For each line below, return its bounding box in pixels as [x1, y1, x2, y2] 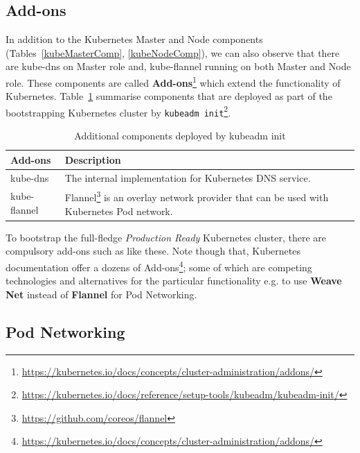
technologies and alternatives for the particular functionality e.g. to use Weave [6, 273, 342, 288]
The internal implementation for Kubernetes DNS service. [64, 170, 311, 185]
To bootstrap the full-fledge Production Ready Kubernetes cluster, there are [6, 230, 327, 244]
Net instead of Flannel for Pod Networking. [6, 287, 197, 301]
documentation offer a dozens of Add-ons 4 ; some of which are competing [6, 257, 312, 274]
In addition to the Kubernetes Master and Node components [6, 32, 263, 46]
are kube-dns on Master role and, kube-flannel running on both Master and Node [6, 59, 351, 74]
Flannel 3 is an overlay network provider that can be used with [64, 188, 329, 205]
